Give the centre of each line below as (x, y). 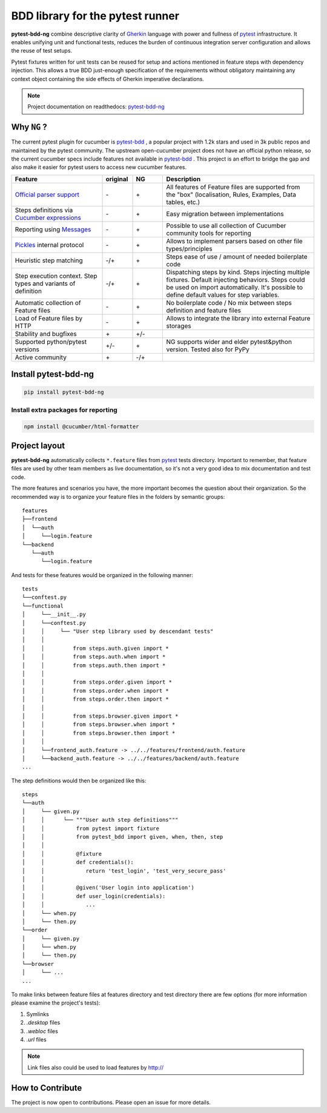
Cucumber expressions (48, 217)
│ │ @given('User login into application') (108, 888)
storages (179, 326)
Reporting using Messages (53, 229)
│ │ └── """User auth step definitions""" (100, 820)
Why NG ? (29, 127)
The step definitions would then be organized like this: (79, 781)
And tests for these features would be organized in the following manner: (102, 575)
